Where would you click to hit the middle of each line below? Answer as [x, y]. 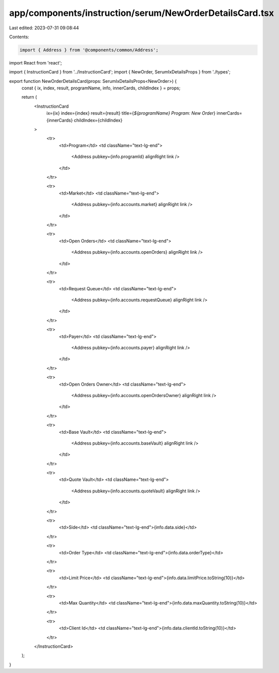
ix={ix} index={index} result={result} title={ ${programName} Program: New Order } [131, 113]
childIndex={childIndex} [98, 120]
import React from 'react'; [35, 63]
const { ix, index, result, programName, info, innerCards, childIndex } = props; [101, 88]
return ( [29, 97]
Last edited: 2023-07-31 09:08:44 [44, 28]
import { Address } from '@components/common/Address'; [89, 50]
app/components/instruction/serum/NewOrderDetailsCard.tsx [141, 13]
